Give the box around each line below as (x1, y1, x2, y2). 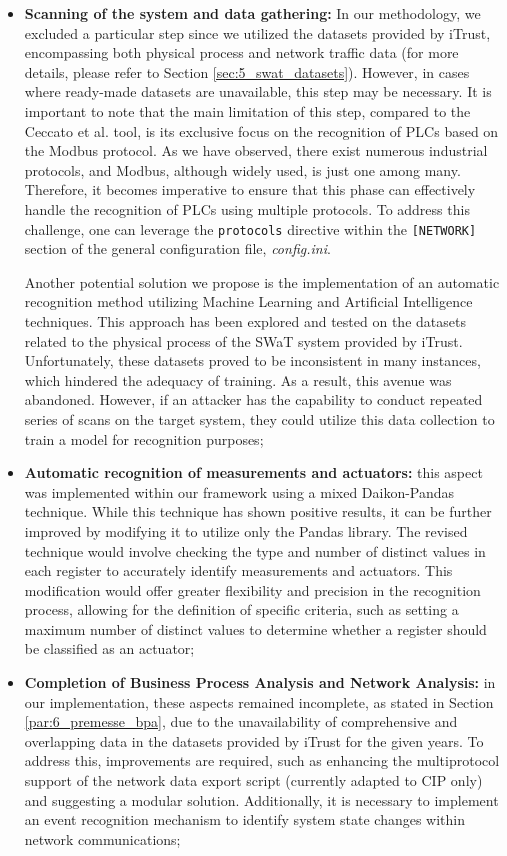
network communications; (24, 828, 181, 849)
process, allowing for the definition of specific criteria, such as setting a (24, 599, 459, 620)
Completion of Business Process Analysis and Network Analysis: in (24, 672, 496, 693)
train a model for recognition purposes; (24, 428, 264, 449)
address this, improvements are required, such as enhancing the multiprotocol (24, 750, 500, 771)
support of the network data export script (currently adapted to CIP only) (24, 770, 483, 791)
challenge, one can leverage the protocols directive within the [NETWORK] (24, 218, 477, 239)
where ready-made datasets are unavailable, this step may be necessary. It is (24, 81, 492, 102)
